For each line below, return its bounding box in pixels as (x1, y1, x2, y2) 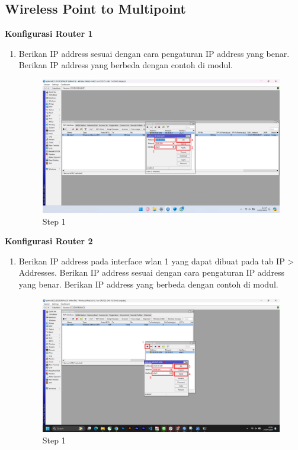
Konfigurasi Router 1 (5, 27, 93, 40)
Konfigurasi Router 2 (5, 235, 93, 247)
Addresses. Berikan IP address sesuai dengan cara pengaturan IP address (18, 266, 285, 279)
